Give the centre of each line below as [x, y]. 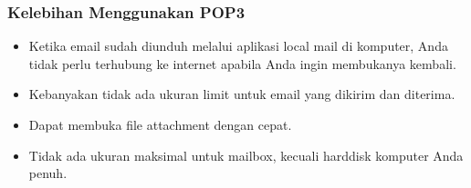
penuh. [48, 173]
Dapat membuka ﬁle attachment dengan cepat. [160, 124]
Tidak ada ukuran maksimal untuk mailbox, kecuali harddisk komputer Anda [246, 155]
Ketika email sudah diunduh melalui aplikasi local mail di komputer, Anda [238, 46]
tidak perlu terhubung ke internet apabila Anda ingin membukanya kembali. [242, 63]
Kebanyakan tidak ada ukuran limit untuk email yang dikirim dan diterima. [242, 94]
